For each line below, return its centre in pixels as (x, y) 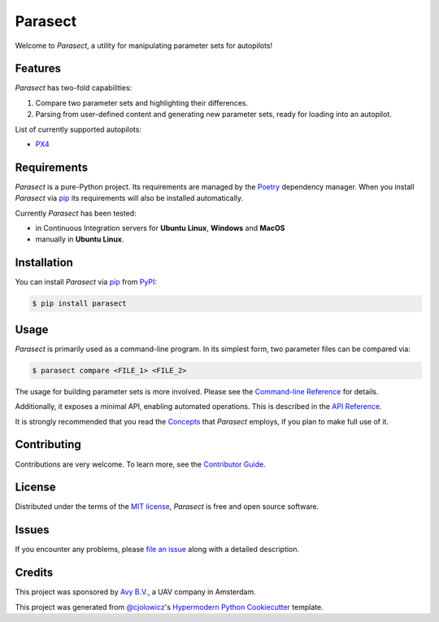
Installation (44, 263)
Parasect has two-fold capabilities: (74, 88)
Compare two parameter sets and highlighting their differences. (141, 102)
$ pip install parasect (80, 304)
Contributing (48, 444)
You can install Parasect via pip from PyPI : (86, 282)
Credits (34, 573)
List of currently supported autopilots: (78, 129)
